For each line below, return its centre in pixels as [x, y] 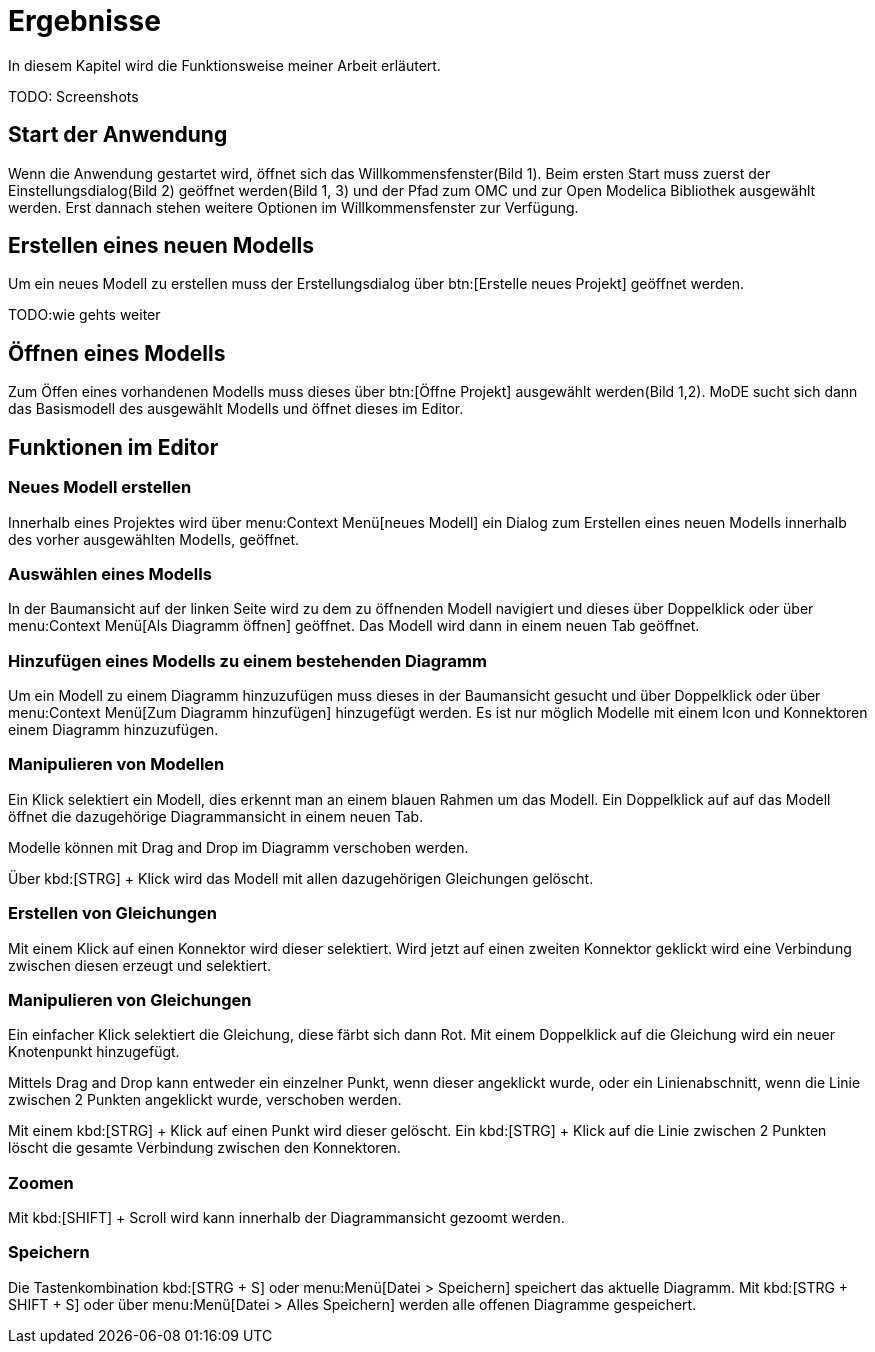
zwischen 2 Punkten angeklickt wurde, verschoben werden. [205, 1100]
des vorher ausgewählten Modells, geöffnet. [154, 539]
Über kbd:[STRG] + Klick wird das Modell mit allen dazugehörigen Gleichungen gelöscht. [301, 878]
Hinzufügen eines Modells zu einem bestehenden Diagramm [247, 660]
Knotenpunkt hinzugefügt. [94, 1052]
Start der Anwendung [118, 135]
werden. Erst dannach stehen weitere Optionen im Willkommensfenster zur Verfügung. [293, 207]
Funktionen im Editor [113, 447]
